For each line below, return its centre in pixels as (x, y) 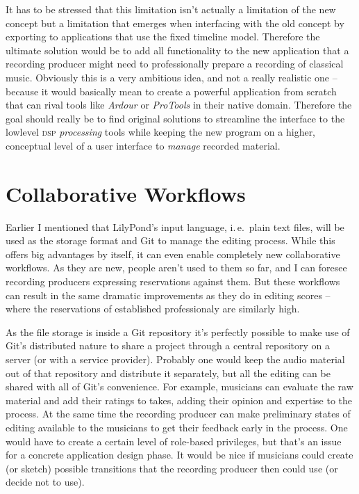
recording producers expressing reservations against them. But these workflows (173, 281)
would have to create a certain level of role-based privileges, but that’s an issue (174, 441)
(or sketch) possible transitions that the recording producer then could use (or (172, 468)
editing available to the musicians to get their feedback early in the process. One (177, 427)
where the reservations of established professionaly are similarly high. (153, 309)
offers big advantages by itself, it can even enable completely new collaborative (173, 254)
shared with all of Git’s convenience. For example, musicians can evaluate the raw (179, 387)
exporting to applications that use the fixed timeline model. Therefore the (163, 37)
